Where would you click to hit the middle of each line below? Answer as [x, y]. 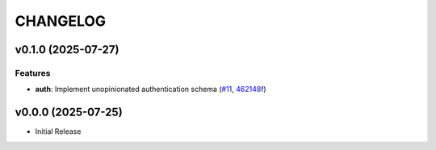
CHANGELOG [61, 21]
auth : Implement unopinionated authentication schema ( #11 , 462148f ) [151, 90]
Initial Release [58, 131]
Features [33, 73]
